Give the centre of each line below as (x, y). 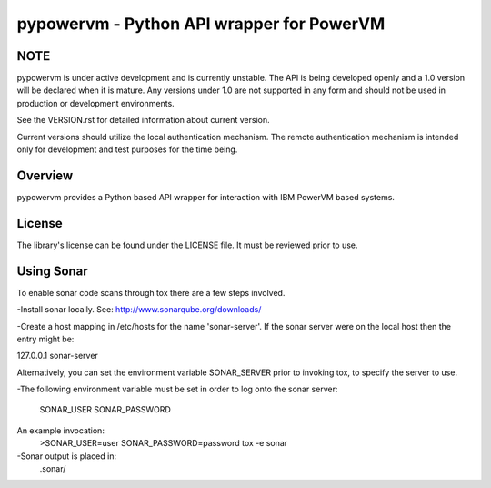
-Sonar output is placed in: (67, 456)
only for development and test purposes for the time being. (127, 149)
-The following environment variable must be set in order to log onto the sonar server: (177, 389)
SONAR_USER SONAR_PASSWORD (105, 410)
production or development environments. (95, 103)
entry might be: (45, 339)
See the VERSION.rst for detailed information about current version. (143, 120)
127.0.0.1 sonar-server (58, 356)
